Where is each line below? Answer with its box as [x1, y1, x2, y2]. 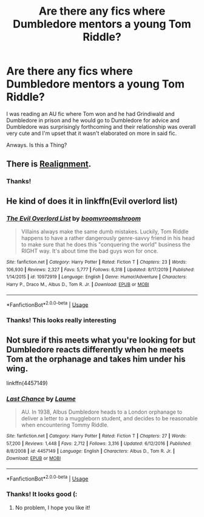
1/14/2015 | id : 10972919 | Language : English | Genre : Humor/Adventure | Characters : [6, 274, 187, 280]
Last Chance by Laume [6, 394, 76, 403]
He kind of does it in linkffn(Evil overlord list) [6, 196, 178, 206]
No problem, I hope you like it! [15, 504, 90, 511]
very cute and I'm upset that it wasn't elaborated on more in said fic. [6, 129, 177, 137]
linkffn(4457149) [6, 379, 48, 386]
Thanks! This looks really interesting [6, 316, 117, 324]
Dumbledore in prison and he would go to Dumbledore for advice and [6, 117, 180, 124]
